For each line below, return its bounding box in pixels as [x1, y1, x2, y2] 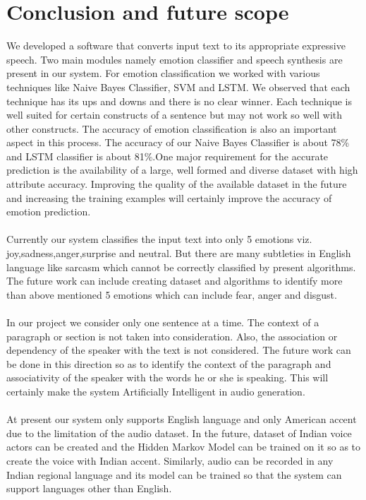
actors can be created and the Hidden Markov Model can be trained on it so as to [6, 439, 361, 454]
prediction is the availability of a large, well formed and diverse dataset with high [6, 162, 358, 177]
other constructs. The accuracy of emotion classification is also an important [6, 121, 337, 136]
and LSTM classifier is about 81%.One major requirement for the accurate [6, 148, 329, 163]
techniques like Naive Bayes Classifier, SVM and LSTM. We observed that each [6, 79, 350, 94]
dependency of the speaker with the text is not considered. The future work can [6, 343, 351, 357]
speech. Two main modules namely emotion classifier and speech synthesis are [6, 52, 343, 66]
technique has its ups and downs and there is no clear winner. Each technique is [6, 93, 352, 108]
